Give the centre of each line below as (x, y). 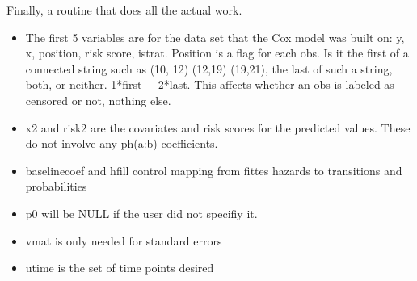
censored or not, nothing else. (98, 100)
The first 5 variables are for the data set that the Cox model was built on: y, (215, 37)
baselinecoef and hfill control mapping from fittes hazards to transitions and (214, 170)
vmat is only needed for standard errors (124, 240)
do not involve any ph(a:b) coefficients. (122, 143)
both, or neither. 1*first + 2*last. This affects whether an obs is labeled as (210, 84)
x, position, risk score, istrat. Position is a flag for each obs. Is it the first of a (217, 53)
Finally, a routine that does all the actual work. (124, 10)
